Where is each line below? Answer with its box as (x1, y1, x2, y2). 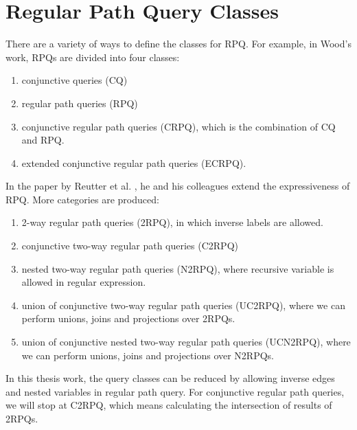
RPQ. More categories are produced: (5, 192, 159, 206)
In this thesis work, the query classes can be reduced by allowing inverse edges (5, 371, 335, 385)
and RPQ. (21, 133, 65, 147)
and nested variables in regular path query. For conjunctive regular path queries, (5, 384, 345, 398)
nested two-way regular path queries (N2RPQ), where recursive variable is (21, 261, 334, 275)
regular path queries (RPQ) (21, 95, 138, 110)
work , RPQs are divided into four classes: (5, 49, 180, 64)
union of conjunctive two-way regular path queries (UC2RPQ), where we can (21, 297, 345, 312)
